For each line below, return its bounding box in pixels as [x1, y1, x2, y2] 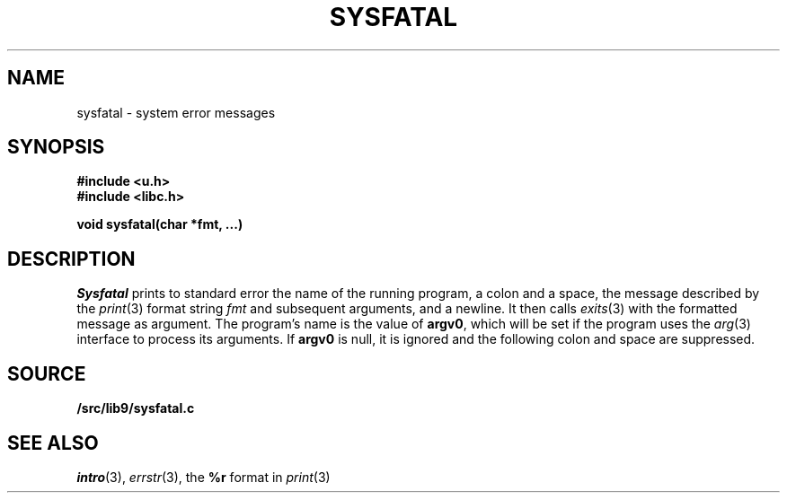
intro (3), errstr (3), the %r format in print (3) [76, 469, 331, 485]
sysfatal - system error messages [76, 104, 276, 120]
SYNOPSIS [7, 136, 105, 159]
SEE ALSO [7, 431, 99, 454]
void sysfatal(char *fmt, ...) [76, 216, 243, 232]
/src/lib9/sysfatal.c [76, 400, 195, 417]
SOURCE [7, 362, 86, 385]
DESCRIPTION [7, 247, 136, 270]
